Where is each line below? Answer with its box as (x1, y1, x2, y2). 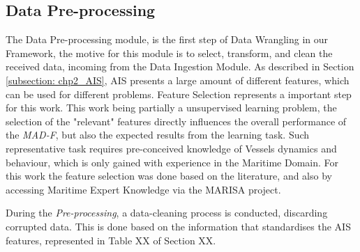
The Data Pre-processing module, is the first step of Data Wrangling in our (6, 32, 329, 47)
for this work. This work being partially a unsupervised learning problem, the (6, 100, 337, 115)
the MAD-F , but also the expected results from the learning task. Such (6, 127, 310, 142)
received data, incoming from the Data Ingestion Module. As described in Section (6, 59, 354, 74)
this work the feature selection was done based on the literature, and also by (6, 168, 332, 183)
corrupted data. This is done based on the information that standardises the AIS (6, 219, 351, 233)
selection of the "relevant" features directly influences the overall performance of (6, 113, 347, 128)
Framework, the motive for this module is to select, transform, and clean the (6, 45, 333, 60)
